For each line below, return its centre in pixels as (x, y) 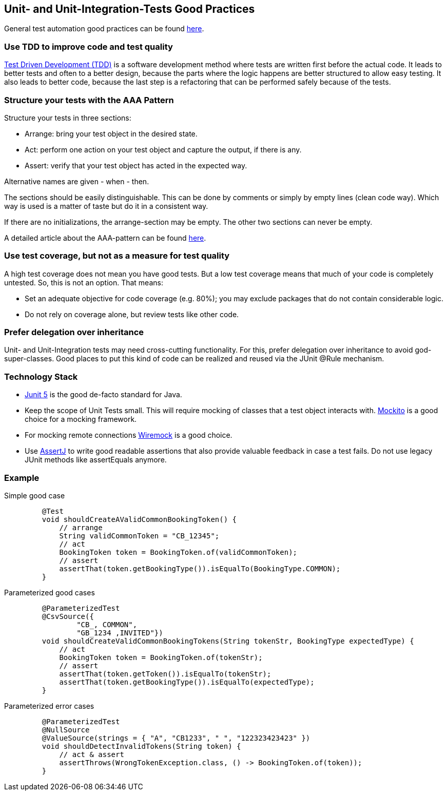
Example (22, 478)
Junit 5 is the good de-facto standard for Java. (103, 395)
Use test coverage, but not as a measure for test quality (117, 256)
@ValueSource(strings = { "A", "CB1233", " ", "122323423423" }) (176, 738)
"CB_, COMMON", (107, 624)
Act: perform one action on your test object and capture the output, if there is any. (163, 149)
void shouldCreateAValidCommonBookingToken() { (139, 519)
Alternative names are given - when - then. (77, 181)
